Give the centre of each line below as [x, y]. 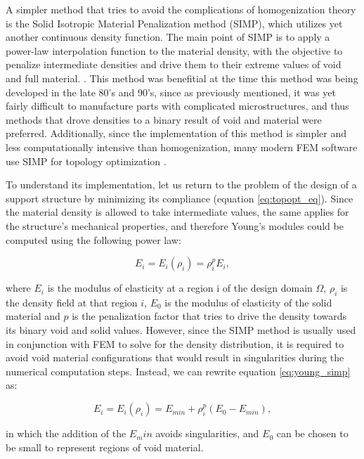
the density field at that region [72, 302]
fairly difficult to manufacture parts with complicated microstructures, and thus [177, 106]
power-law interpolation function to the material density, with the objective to [174, 50]
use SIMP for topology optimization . [86, 161]
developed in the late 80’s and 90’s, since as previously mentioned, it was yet [171, 92]
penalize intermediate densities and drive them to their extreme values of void [174, 64]
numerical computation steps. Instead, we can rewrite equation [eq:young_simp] [178, 371]
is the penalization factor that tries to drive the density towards [209, 316]
